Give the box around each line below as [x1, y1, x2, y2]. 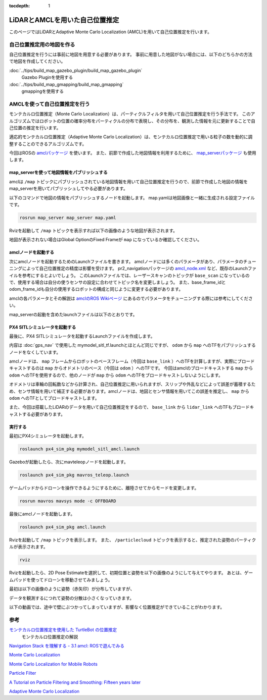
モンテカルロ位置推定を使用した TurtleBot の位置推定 [9, 627, 117, 633]
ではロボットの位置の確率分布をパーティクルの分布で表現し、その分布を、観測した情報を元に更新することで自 [30, 118, 256, 124]
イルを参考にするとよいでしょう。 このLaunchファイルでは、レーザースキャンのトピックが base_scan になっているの [9, 272, 250, 278]
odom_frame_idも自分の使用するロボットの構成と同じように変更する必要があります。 [9, 286, 183, 292]
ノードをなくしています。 [9, 349, 61, 355]
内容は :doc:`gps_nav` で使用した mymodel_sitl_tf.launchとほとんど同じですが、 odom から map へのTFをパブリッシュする [9, 342, 256, 348]
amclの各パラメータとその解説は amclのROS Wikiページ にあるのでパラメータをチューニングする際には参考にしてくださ [9, 295, 253, 301]
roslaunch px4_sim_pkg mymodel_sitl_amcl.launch [19, 446, 140, 452]
